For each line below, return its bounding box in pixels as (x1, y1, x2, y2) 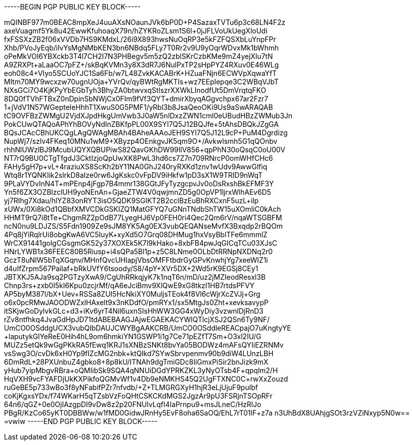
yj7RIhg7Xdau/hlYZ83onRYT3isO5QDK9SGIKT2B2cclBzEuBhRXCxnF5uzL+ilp (4, 196, 259, 205)
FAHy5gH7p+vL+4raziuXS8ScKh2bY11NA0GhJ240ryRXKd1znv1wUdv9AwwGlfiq (4, 162, 267, 171)
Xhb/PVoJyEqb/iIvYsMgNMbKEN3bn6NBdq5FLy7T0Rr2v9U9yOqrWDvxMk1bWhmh (4, 43, 279, 52)
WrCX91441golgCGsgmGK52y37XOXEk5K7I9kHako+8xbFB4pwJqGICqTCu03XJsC (4, 239, 277, 247)
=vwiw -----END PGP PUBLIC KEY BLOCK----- (4, 417, 158, 426)
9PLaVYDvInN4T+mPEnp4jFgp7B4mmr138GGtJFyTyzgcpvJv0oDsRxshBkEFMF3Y (4, 179, 274, 188)
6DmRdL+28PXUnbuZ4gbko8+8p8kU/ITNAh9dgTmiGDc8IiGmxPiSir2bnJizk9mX (4, 358, 268, 366)
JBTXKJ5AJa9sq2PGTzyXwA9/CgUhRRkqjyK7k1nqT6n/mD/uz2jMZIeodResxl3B (4, 273, 266, 281)
